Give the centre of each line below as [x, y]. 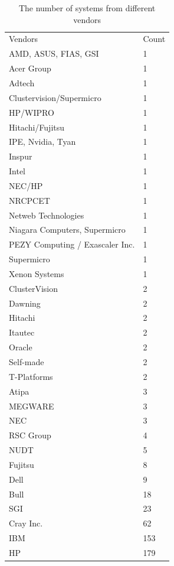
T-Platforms [31, 376]
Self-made [27, 362]
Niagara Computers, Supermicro [67, 230]
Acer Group [30, 68]
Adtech [22, 82]
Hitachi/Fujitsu [37, 127]
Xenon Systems [37, 273]
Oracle [21, 347]
